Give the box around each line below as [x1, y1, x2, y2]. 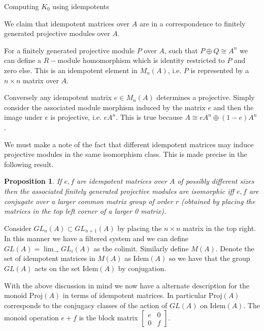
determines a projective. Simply [156, 92, 255, 103]
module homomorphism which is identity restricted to [57, 55, 225, 65]
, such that [164, 45, 198, 55]
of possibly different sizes [177, 176, 254, 186]
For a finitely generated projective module [4, 45, 135, 55]
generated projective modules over [4, 28, 110, 39]
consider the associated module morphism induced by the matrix [4, 102, 206, 112]
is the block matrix [79, 312, 138, 323]
